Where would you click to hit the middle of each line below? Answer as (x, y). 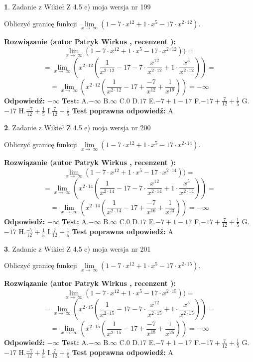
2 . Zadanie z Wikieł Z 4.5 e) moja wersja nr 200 (77, 128)
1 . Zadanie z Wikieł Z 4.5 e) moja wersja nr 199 (77, 6)
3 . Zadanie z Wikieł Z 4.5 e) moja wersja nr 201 (77, 248)
